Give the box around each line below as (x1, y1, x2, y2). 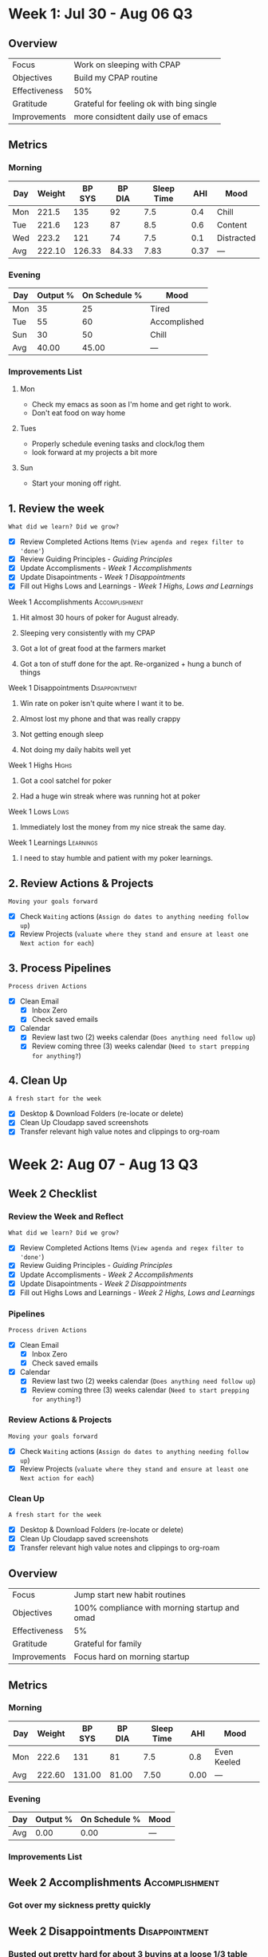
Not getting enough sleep (19, 730, 104, 739)
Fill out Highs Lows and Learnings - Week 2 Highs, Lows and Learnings (19, 1287, 255, 1297)
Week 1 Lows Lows (8, 807, 69, 817)
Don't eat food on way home (31, 408, 126, 418)
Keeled (214, 1756, 241, 1767)
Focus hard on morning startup (73, 1651, 190, 1662)
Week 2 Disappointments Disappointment (8, 1924, 210, 1938)
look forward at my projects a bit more (31, 448, 158, 458)
